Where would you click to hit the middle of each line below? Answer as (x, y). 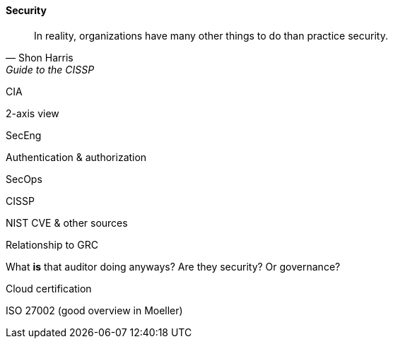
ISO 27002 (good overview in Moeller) (94, 310)
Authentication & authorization (76, 157)
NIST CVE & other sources (67, 223)
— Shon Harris (40, 57)
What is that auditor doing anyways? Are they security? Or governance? (173, 266)
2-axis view (33, 113)
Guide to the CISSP (50, 69)
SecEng (24, 135)
